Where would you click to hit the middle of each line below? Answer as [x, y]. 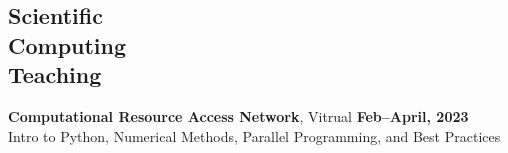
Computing [67, 44]
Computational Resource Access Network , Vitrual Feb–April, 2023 [238, 115]
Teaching [55, 74]
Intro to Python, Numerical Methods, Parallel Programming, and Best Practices [254, 135]
